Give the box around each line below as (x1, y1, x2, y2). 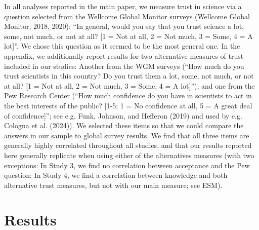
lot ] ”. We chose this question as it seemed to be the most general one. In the (4, 41, 240, 51)
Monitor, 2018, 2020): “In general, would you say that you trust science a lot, (4, 21, 244, 31)
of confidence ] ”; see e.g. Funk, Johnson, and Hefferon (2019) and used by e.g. (4, 110, 242, 121)
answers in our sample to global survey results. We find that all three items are (4, 130, 249, 140)
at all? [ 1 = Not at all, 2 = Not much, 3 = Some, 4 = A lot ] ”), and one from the (4, 80, 255, 91)
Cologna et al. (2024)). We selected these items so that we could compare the (4, 120, 244, 131)
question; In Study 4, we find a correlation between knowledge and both (4, 170, 228, 180)
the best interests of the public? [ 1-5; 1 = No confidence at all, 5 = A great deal (4, 100, 252, 110)
